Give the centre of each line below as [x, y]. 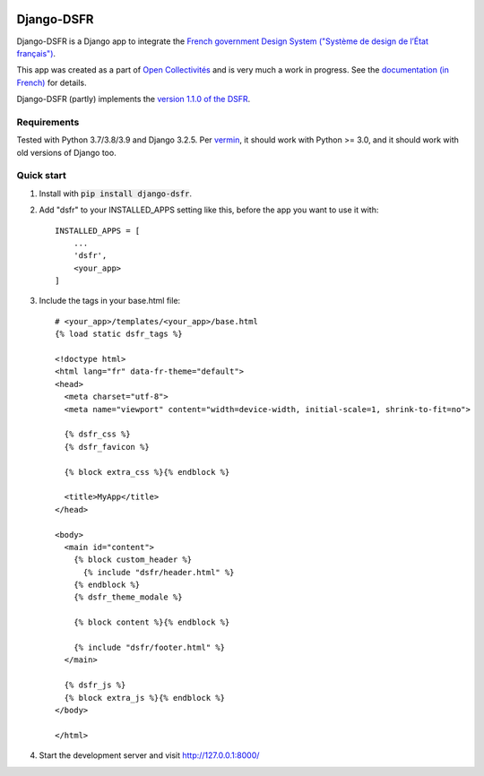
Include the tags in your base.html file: [110, 301]
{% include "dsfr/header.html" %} [159, 572]
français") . [36, 53]
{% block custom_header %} [133, 560]
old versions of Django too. [66, 152]
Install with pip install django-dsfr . [116, 194]
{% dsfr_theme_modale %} [128, 597]
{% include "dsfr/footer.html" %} [149, 648]
